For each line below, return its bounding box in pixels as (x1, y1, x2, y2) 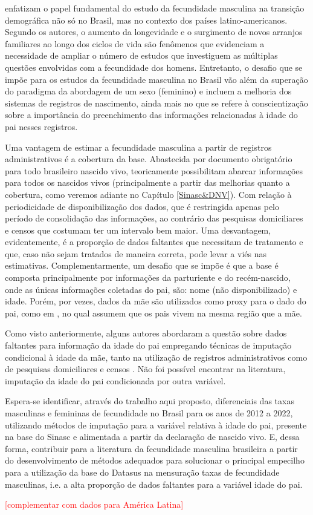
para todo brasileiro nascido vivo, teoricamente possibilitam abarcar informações (5, 164, 303, 177)
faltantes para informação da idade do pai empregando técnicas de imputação (5, 339, 292, 352)
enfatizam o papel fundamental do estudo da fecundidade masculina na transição (5, 2, 305, 14)
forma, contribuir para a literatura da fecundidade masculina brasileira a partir (5, 442, 298, 454)
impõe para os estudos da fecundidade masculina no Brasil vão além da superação (5, 73, 308, 85)
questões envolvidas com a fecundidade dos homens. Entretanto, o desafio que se (5, 61, 303, 73)
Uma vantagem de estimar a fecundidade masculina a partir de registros (5, 140, 272, 153)
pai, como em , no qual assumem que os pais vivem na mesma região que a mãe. (5, 306, 302, 319)
